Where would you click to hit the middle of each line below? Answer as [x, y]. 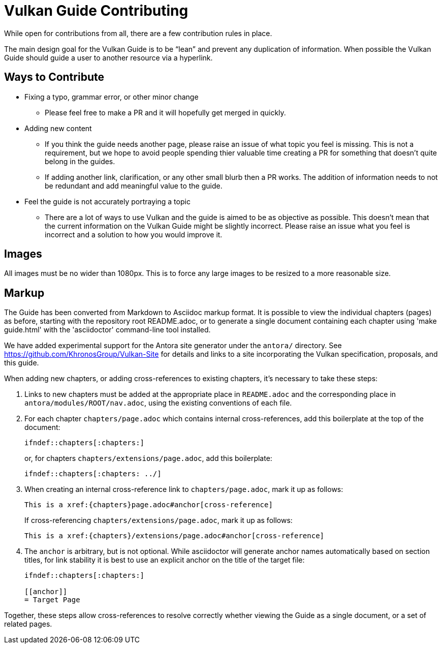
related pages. [28, 624]
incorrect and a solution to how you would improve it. [134, 234]
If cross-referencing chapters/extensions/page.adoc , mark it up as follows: [159, 520]
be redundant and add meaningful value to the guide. [134, 186]
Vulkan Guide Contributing [96, 11]
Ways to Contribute [54, 77]
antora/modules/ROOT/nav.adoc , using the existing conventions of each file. [158, 403]
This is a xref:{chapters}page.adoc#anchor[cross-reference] [149, 505]
